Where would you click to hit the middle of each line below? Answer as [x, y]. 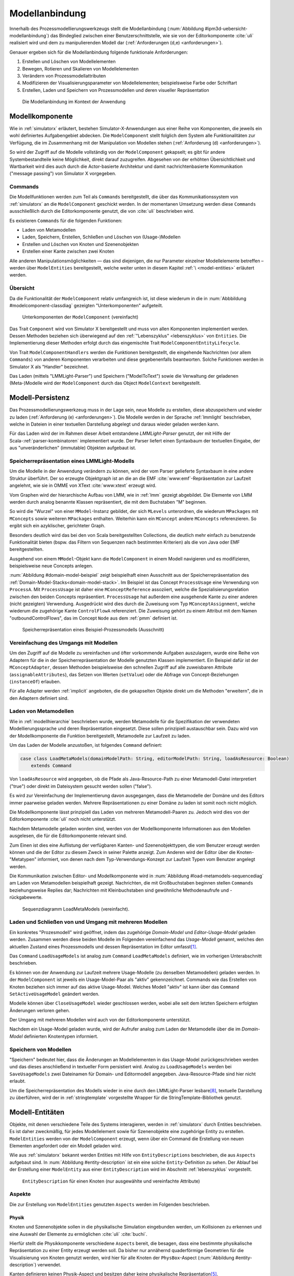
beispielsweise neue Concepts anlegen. [51, 566]
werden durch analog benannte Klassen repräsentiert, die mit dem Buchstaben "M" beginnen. [108, 502]
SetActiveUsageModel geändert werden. [54, 994]
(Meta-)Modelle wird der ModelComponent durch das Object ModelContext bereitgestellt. [105, 383]
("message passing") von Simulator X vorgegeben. [63, 174]
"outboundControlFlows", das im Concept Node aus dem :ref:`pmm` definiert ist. [94, 618]
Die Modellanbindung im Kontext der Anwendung [74, 102]
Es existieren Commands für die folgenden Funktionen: [66, 220]
